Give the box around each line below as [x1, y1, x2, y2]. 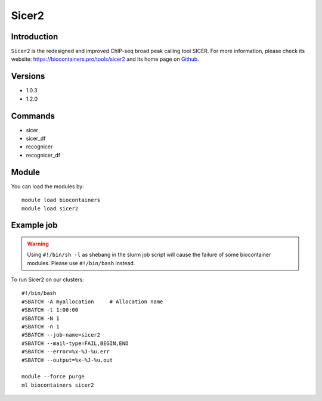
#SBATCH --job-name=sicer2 [21, 331, 101, 338]
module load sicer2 [21, 205, 79, 212]
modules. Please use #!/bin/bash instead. [27, 259, 135, 266]
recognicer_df [26, 151, 61, 158]
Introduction [11, 32, 58, 42]
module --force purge [21, 373, 85, 380]
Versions [11, 72, 45, 82]
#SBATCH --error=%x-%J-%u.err [21, 349, 110, 355]
